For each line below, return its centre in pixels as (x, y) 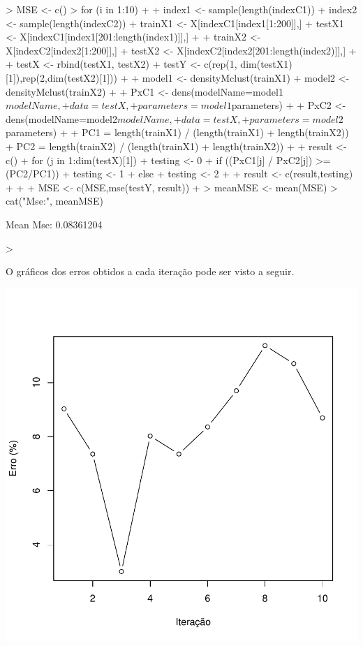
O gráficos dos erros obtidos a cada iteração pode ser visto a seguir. (150, 271)
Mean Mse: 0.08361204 (54, 224)
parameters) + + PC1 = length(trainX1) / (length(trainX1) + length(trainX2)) (177, 132)
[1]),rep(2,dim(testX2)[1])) (61, 77)
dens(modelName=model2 (61, 118)
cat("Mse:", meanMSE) (54, 201)
